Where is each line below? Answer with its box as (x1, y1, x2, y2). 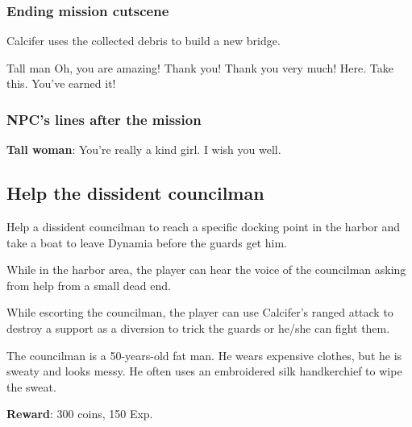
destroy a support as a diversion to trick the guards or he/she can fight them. (6, 319, 390, 336)
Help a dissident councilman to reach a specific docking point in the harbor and (6, 218, 401, 235)
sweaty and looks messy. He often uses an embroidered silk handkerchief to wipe (6, 363, 402, 379)
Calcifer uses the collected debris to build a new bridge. (6, 32, 281, 49)
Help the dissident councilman (6, 180, 264, 205)
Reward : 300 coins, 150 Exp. (6, 405, 153, 422)
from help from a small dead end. (6, 276, 171, 293)
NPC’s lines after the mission (6, 109, 202, 129)
